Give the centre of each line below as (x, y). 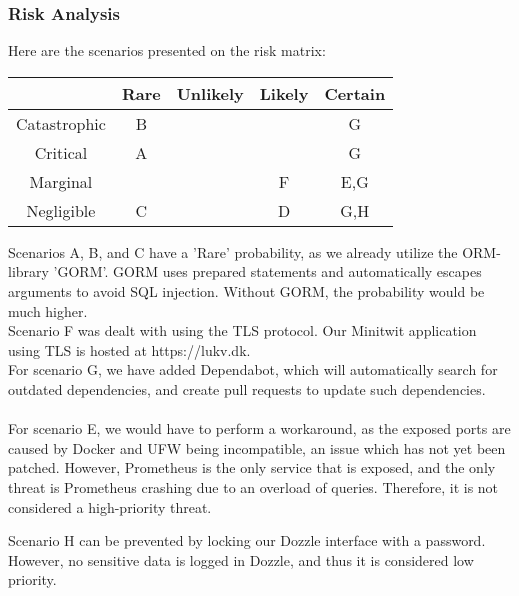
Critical (61, 152)
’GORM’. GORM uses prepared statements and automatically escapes (267, 271)
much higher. (48, 310)
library (28, 271)
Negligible (61, 210)
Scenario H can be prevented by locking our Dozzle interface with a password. (247, 540)
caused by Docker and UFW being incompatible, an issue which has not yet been (257, 447)
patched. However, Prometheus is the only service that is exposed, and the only (252, 467)
